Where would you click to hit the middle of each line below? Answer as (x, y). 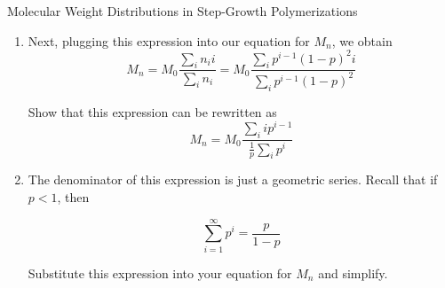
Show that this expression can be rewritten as (152, 111)
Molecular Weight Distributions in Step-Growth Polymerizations (183, 11)
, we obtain (362, 40)
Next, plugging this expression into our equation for (169, 40)
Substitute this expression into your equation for (160, 272)
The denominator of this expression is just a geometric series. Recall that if (233, 179)
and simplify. (353, 272)
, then (73, 196)
